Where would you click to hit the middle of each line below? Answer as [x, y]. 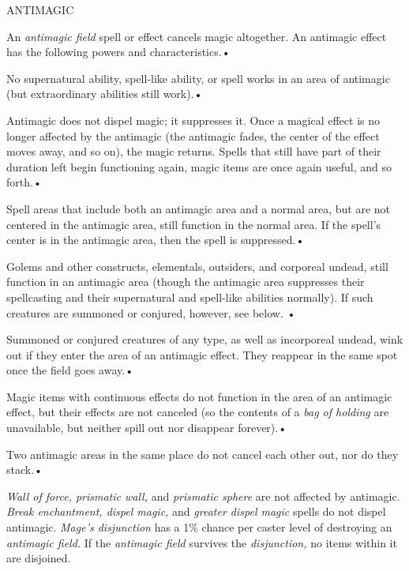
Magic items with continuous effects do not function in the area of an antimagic [199, 396]
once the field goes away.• [70, 370]
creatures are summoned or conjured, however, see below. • [151, 312]
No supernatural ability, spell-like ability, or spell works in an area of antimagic [198, 78]
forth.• [24, 182]
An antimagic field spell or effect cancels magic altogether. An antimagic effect [197, 36]
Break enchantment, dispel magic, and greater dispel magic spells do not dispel [196, 511]
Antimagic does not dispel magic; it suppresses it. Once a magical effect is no [193, 120]
